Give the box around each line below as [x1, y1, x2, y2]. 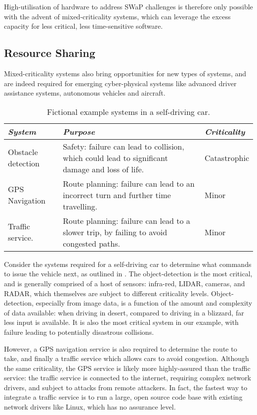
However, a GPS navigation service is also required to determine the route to [4, 343, 237, 354]
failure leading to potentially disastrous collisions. [4, 326, 154, 337]
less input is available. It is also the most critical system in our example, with [4, 317, 239, 327]
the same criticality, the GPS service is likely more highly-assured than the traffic [4, 363, 251, 373]
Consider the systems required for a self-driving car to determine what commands [4, 259, 252, 269]
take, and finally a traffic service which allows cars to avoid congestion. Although [4, 353, 249, 363]
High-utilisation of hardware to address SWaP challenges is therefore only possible [4, 1, 253, 11]
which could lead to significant [63, 152, 168, 163]
